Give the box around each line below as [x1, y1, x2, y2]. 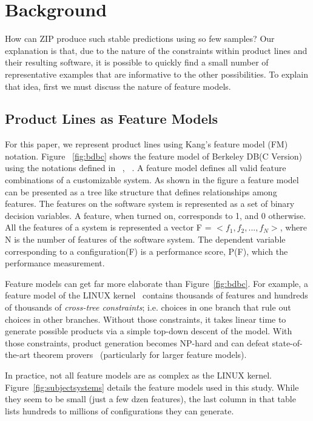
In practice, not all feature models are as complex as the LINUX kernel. [5, 368, 272, 381]
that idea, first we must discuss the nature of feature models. [5, 79, 231, 92]
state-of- [272, 336, 303, 349]
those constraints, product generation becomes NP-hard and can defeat [5, 336, 269, 349]
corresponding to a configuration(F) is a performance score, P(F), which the [5, 244, 288, 257]
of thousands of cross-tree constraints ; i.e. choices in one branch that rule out [5, 301, 291, 314]
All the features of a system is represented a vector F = [5, 221, 212, 234]
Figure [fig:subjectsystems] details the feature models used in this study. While [5, 380, 299, 393]
